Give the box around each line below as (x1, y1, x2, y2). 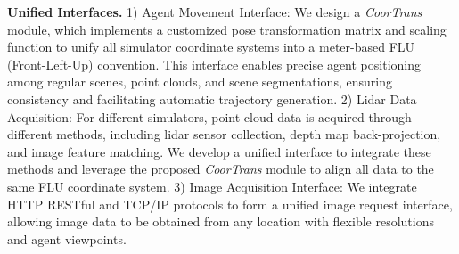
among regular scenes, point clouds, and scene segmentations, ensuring (7, 72, 392, 91)
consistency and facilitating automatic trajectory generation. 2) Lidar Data (7, 89, 417, 108)
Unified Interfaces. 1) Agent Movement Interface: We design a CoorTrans (7, 3, 422, 20)
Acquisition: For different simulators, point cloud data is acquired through (7, 107, 412, 126)
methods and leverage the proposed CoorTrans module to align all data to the (7, 160, 434, 178)
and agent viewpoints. (7, 229, 127, 248)
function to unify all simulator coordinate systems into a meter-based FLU (7, 37, 415, 56)
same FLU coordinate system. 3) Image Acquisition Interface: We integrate (7, 176, 417, 195)
